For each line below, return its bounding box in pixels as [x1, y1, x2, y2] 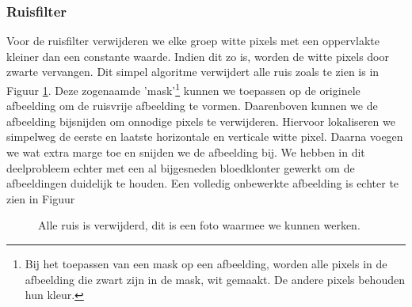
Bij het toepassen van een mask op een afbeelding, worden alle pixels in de [25, 256, 387, 271]
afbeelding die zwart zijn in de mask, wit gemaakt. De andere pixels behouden [25, 271, 405, 287]
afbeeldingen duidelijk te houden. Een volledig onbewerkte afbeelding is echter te [6, 175, 399, 191]
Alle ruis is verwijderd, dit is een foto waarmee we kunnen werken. [38, 217, 360, 233]
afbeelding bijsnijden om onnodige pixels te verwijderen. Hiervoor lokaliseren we [6, 112, 395, 129]
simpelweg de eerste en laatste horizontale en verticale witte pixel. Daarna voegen [6, 128, 403, 145]
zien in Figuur [6, 190, 75, 207]
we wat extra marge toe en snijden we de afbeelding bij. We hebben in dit [6, 144, 365, 161]
